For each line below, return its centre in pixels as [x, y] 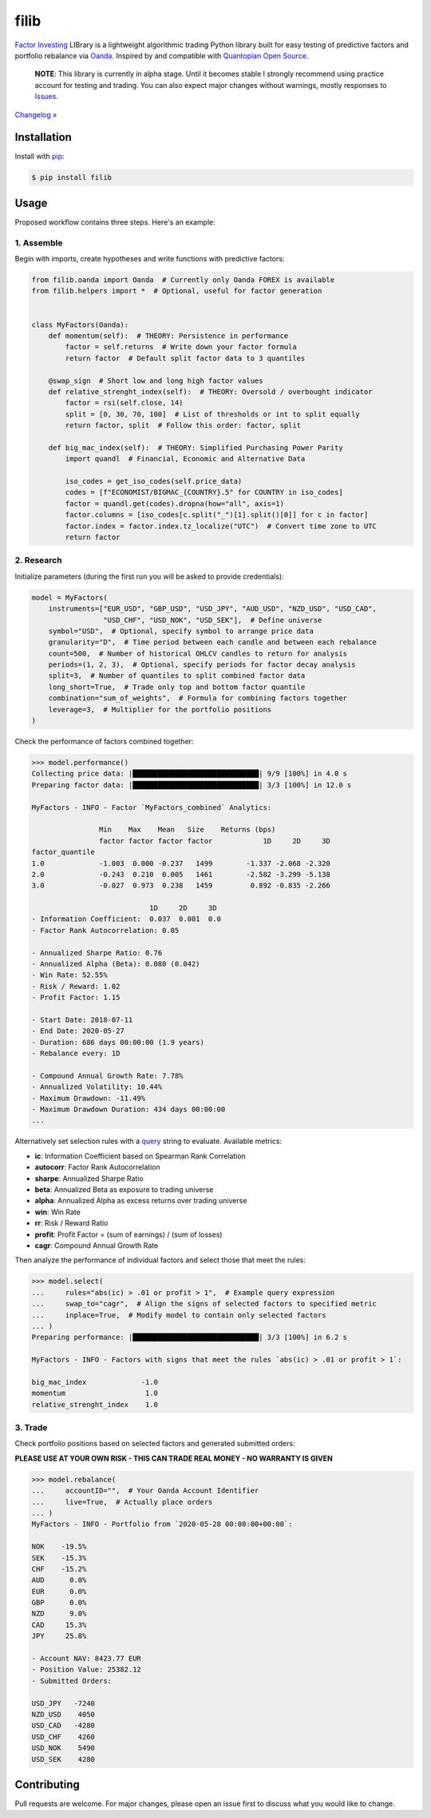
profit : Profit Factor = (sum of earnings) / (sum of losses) [129, 1234]
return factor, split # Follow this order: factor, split [183, 425]
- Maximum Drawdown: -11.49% [89, 1098]
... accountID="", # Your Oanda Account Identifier [145, 1491]
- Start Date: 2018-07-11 [82, 1020]
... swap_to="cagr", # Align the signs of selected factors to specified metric [204, 1304]
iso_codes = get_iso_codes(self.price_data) [154, 481]
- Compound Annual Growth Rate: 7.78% [107, 1076]
